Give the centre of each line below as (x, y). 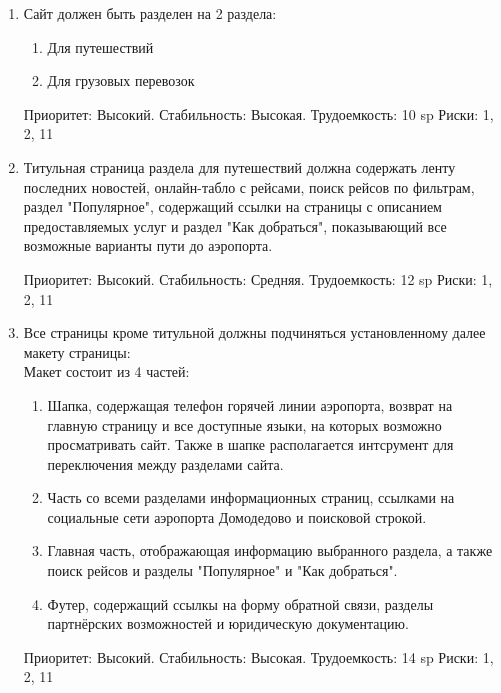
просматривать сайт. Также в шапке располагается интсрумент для (250, 444)
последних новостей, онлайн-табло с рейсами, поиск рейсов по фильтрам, (249, 186)
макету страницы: (77, 351)
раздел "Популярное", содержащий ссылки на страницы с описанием (232, 206)
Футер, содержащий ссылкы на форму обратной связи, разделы (240, 603)
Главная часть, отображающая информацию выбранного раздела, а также (270, 550)
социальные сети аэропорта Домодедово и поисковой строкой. (237, 516)
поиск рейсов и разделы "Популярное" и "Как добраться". (222, 570)
